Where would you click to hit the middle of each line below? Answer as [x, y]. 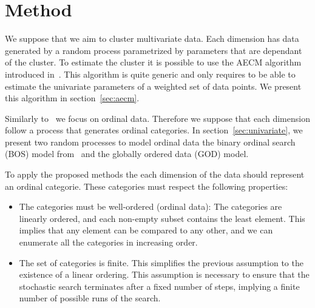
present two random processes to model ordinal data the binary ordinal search [150, 142]
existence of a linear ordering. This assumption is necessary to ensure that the [164, 274]
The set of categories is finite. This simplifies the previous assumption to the [161, 262]
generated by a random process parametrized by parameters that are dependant [154, 50]
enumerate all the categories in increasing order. [108, 242]
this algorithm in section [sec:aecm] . [72, 98]
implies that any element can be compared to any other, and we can [146, 230]
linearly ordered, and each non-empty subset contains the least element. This [162, 218]
